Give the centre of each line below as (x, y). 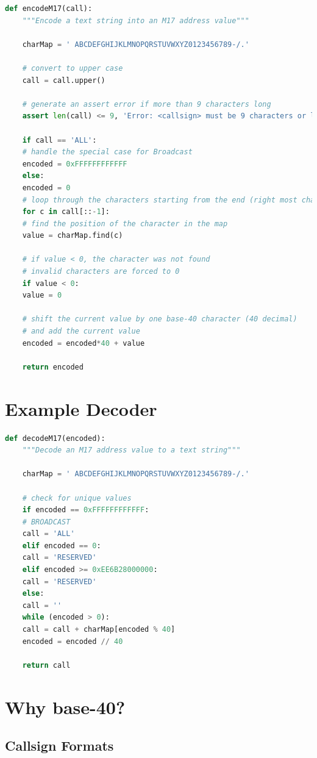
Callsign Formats (59, 745)
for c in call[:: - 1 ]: (66, 212)
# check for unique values (77, 498)
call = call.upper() (64, 80)
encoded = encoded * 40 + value (84, 343)
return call (46, 665)
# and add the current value (81, 331)
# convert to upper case (73, 68)
